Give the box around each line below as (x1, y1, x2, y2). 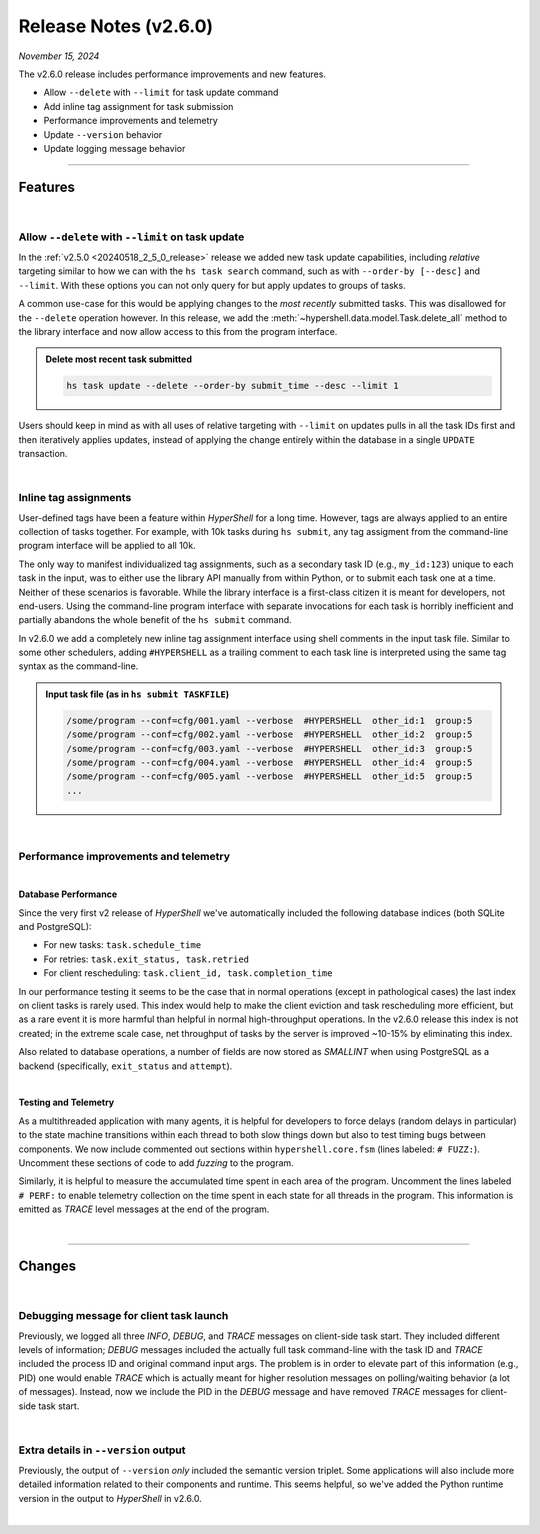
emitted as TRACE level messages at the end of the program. (18, 1203, 270, 1215)
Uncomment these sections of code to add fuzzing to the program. (18, 1156, 294, 1169)
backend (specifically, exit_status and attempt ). (18, 1060, 233, 1072)
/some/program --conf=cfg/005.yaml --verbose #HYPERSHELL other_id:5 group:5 (66, 771, 473, 782)
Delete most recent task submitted (45, 353, 192, 365)
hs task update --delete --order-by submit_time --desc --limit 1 (66, 380, 399, 392)
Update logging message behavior (43, 142, 186, 154)
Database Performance (18, 888, 118, 900)
